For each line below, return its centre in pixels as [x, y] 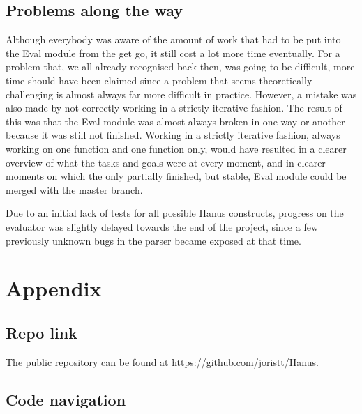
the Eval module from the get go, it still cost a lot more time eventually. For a [173, 53]
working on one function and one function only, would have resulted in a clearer [176, 148]
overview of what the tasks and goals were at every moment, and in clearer [166, 162]
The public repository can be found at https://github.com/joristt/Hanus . [162, 361]
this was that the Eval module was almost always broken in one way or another [175, 121]
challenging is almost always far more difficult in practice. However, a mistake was [181, 94]
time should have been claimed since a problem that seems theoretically [159, 80]
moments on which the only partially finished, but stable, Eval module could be [176, 176]
